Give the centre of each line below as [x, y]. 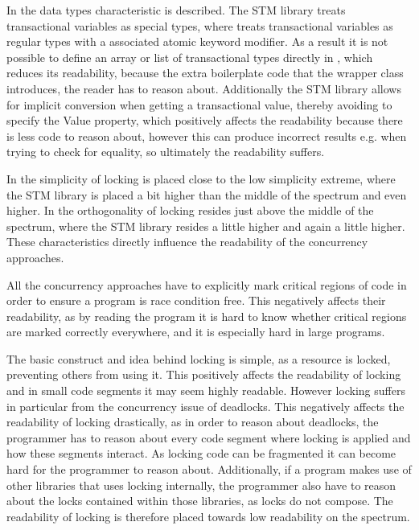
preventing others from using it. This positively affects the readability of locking [204, 374]
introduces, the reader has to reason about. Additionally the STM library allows [204, 88]
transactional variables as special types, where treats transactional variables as [200, 25]
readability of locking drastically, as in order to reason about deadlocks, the [193, 422]
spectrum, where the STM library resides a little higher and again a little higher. [206, 226]
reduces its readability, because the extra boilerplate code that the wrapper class [205, 73]
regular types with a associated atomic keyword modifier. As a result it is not [197, 41]
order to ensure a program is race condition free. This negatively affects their [196, 300]
